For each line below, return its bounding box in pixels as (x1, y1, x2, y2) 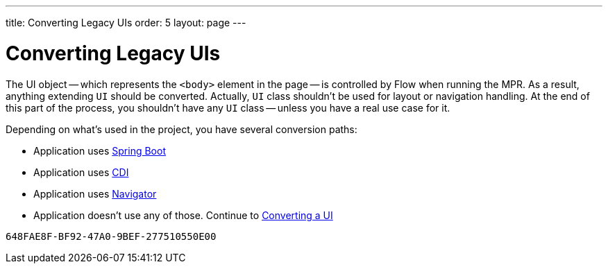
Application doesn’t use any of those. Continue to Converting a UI (33, 209, 333, 221)
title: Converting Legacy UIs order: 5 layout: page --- (6, 17, 246, 28)
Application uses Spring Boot (33, 144, 166, 157)
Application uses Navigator (33, 187, 157, 200)
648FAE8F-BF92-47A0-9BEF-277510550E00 (6, 230, 217, 242)
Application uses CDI (33, 166, 129, 178)
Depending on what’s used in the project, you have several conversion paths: (6, 123, 357, 135)
